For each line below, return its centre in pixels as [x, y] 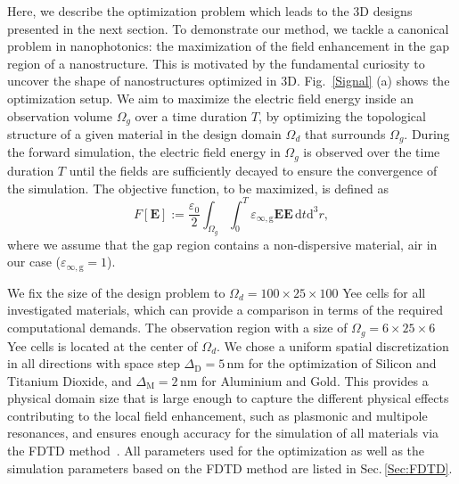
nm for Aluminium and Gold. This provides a [304, 380]
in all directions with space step [94, 363]
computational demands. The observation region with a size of [177, 328]
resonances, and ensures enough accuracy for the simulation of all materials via [223, 433]
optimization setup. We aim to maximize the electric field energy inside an [210, 98]
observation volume [60, 115]
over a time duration [191, 115]
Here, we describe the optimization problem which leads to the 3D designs [210, 11]
